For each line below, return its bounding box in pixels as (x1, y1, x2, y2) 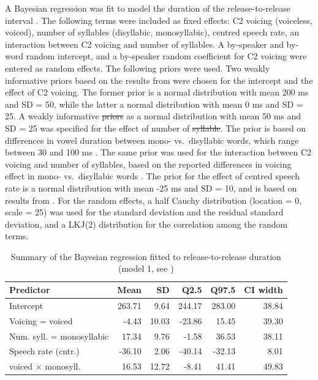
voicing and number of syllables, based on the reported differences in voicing (5, 157, 292, 170)
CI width (244, 283, 283, 296)
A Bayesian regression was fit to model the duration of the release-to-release (5, 2, 290, 14)
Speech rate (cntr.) (9, 345, 80, 357)
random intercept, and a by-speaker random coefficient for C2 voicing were (26, 50, 307, 62)
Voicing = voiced (9, 314, 73, 327)
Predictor (9, 283, 50, 296)
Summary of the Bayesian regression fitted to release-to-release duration (10, 250, 281, 263)
